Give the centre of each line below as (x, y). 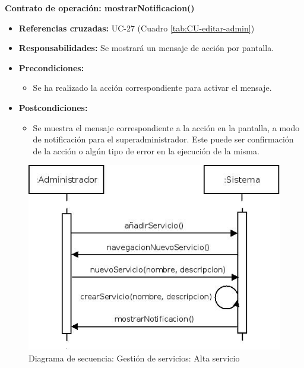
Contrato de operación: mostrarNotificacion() (100, 8)
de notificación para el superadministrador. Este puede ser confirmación (163, 139)
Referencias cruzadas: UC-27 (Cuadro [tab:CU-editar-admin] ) (137, 28)
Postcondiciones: (53, 107)
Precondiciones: (51, 67)
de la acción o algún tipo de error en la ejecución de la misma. (146, 150)
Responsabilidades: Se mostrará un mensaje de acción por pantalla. (146, 48)
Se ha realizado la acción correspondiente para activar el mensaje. (152, 88)
